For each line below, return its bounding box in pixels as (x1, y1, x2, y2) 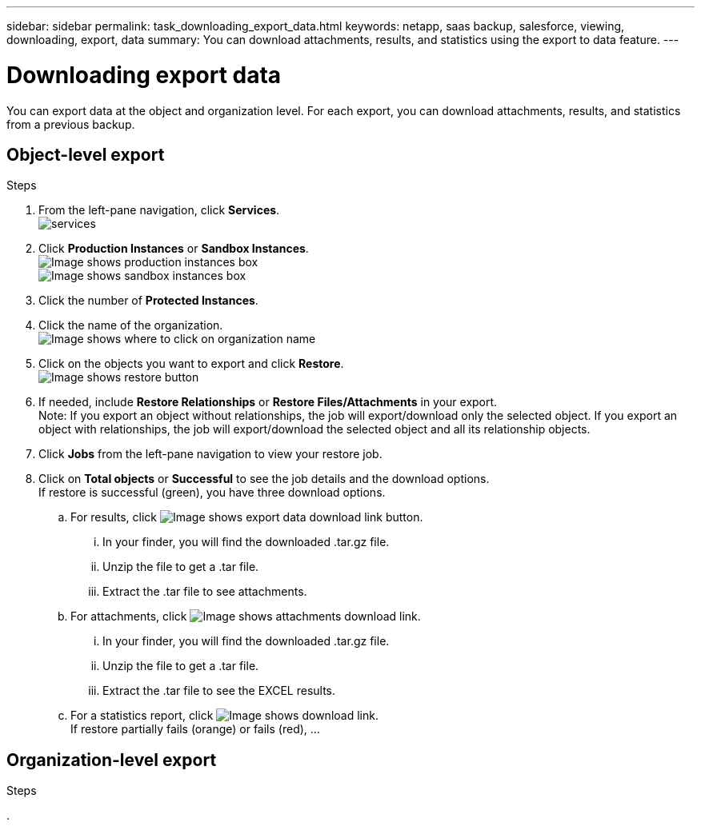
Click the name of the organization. (38, 318, 223, 333)
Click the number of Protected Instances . (38, 293, 258, 308)
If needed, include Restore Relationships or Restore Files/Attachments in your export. (38, 395, 498, 409)
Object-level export (6, 144, 165, 165)
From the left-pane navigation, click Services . (38, 203, 280, 217)
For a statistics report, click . (70, 708, 379, 723)
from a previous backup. (6, 117, 135, 131)
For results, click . (70, 510, 423, 525)
